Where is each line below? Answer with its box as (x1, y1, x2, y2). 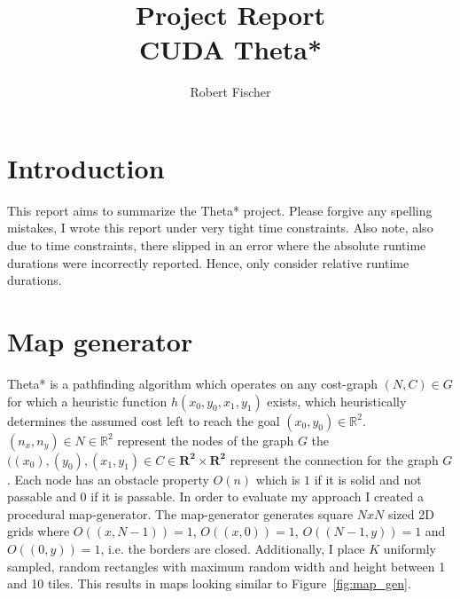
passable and (7, 487, 76, 506)
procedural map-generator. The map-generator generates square (7, 504, 354, 523)
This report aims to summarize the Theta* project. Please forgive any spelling (7, 201, 433, 219)
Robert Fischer (190, 83, 271, 101)
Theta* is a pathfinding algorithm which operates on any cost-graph (7, 374, 378, 392)
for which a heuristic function (7, 391, 168, 410)
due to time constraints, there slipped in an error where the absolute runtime (7, 236, 426, 255)
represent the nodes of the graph (117, 430, 294, 449)
